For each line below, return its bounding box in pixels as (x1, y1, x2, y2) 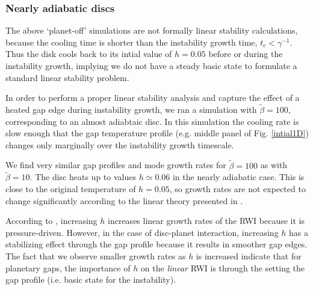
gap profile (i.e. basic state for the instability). (5, 273, 176, 286)
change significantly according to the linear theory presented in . (5, 194, 243, 207)
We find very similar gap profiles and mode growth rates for (5, 159, 226, 171)
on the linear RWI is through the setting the (140, 261, 305, 274)
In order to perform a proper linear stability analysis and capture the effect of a (5, 91, 300, 104)
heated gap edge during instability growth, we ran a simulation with (5, 103, 257, 115)
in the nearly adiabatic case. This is (172, 171, 305, 183)
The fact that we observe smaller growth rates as (5, 249, 186, 262)
